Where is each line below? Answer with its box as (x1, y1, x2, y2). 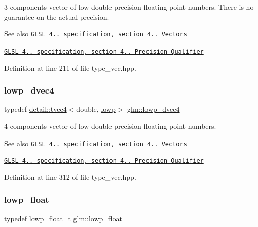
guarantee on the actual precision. (4, 11, 109, 22)
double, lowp (76, 104, 116, 114)
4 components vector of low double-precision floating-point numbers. (4, 120, 216, 131)
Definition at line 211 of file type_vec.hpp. (4, 62, 136, 73)
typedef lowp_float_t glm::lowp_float (4, 213, 123, 223)
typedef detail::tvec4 (4, 104, 67, 114)
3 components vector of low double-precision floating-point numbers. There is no (4, 2, 254, 12)
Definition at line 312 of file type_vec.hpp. (4, 171, 136, 182)
